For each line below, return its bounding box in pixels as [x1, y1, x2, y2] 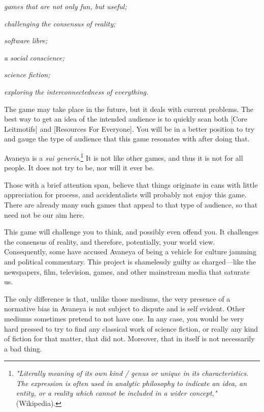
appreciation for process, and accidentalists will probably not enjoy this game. [4, 189, 247, 200]
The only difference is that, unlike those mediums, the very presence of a [4, 293, 230, 304]
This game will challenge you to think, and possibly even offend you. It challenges [4, 226, 258, 237]
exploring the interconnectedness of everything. [4, 86, 149, 97]
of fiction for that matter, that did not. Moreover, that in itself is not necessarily [4, 333, 255, 344]
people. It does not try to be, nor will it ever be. [4, 162, 154, 173]
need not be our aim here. [4, 209, 85, 220]
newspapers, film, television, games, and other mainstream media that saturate [4, 266, 250, 277]
